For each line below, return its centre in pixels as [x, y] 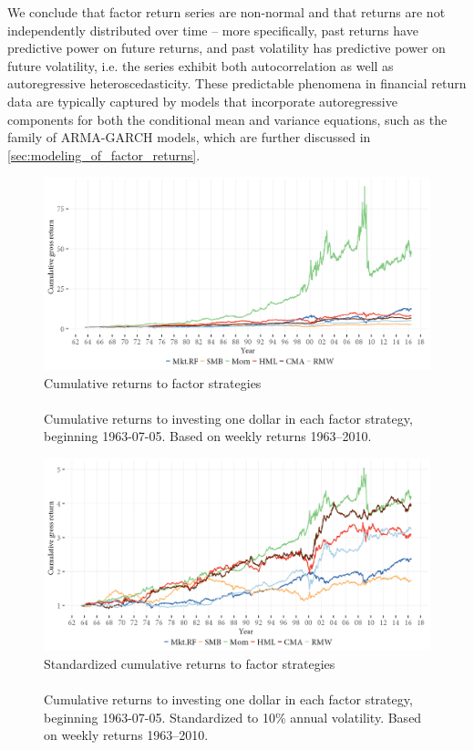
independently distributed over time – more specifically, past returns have [213, 30]
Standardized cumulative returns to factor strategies [190, 664]
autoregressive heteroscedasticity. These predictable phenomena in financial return [237, 83]
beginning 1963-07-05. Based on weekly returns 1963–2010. [208, 436]
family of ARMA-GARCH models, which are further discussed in [189, 137]
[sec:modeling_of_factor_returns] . [104, 154]
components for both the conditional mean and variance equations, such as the [227, 119]
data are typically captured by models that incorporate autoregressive [202, 101]
